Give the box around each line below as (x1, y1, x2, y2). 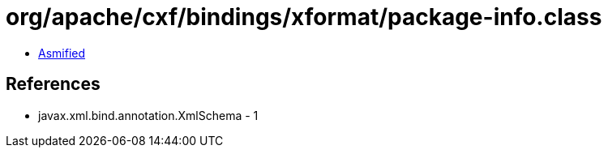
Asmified (38, 45, 86, 60)
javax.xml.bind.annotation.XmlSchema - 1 (38, 108, 259, 122)
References (6, 74, 101, 95)
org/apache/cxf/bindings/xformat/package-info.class (6, 3, 602, 31)
